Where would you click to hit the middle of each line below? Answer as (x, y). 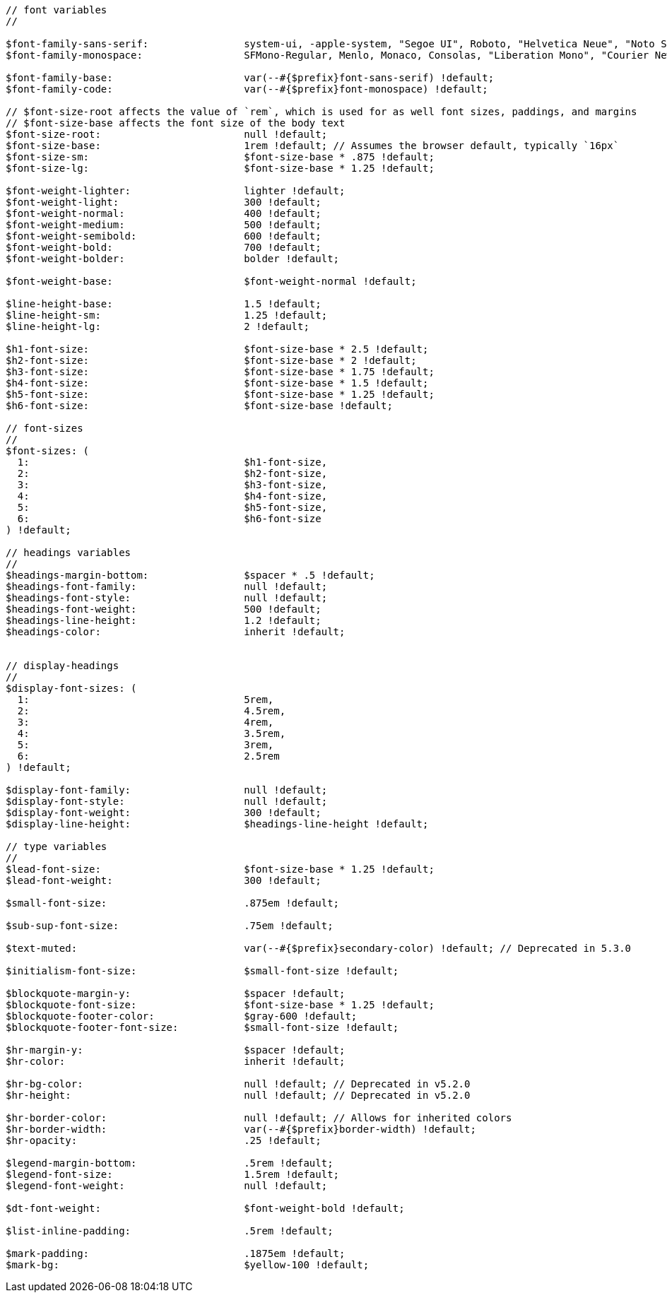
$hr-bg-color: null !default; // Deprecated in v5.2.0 (238, 1084)
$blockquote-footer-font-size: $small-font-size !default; (202, 1027)
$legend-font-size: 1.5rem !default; (173, 1174)
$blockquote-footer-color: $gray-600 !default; (182, 1016)
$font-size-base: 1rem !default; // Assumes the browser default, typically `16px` (313, 146)
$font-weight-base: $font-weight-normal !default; (211, 281)
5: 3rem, (146, 745)
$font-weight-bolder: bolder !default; (173, 259)
